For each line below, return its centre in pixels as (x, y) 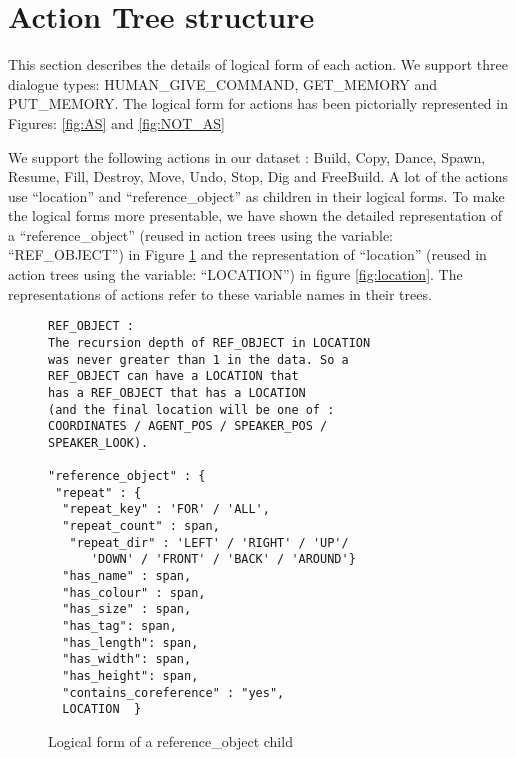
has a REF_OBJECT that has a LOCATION (177, 392)
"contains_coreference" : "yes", (173, 692)
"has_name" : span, (127, 576)
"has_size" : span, (127, 609)
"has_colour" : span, (134, 592)
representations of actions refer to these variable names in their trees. (220, 293)
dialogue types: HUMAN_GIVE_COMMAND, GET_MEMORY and (223, 83)
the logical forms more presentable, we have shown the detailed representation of (255, 215)
